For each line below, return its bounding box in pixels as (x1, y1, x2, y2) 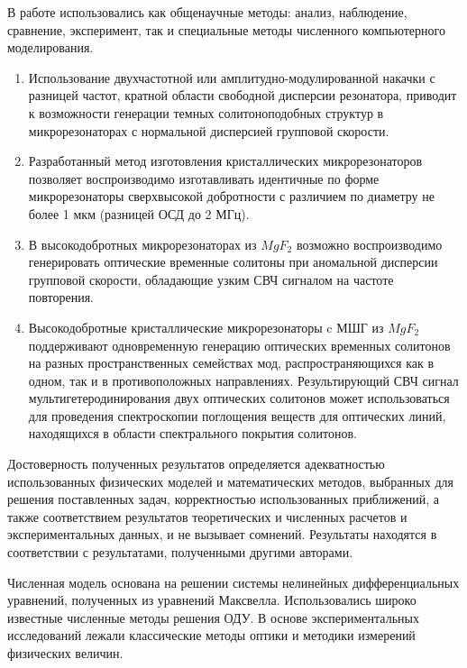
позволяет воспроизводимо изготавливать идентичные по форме (28, 169, 380, 188)
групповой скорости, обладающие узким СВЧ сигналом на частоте (28, 270, 394, 288)
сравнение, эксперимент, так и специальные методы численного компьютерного (7, 20, 445, 39)
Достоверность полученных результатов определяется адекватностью (7, 454, 385, 473)
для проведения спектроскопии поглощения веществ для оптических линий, (28, 406, 446, 425)
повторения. (28, 288, 95, 307)
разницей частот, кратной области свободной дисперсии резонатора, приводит (28, 86, 457, 105)
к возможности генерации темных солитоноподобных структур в (28, 103, 384, 122)
